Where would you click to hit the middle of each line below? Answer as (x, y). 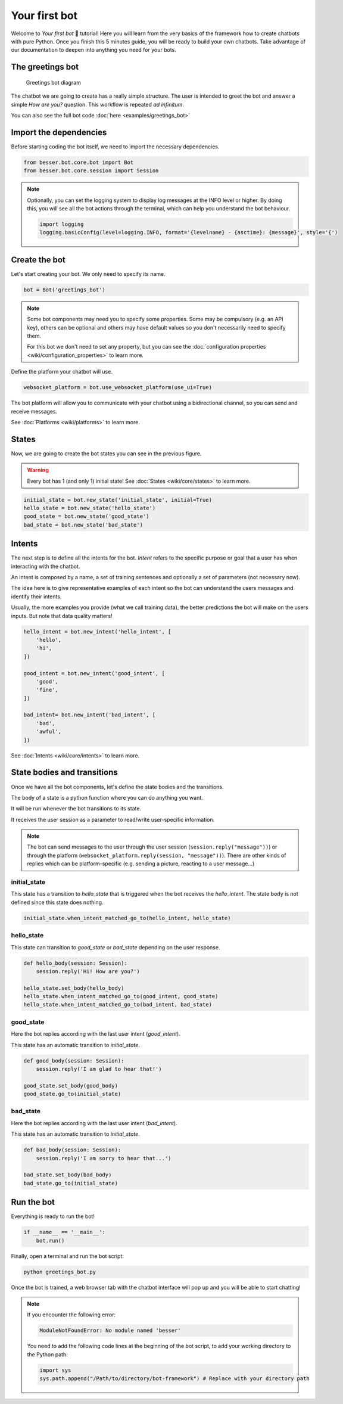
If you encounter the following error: (71, 1315)
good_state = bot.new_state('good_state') (86, 516)
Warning (38, 470)
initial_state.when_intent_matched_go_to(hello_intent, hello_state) (127, 918)
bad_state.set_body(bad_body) (68, 1175)
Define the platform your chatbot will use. (62, 372)
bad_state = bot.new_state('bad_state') (83, 525)
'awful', (49, 732)
